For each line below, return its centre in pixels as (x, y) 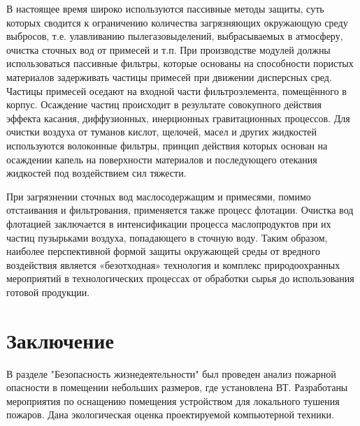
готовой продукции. (48, 292)
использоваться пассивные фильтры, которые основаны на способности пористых (180, 63)
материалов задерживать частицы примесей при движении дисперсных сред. (169, 76)
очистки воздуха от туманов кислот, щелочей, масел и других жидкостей (162, 132)
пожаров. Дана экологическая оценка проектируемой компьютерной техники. (170, 414)
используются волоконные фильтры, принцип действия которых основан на (167, 145)
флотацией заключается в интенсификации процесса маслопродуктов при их (169, 223)
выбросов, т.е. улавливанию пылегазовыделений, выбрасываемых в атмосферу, (175, 36)
